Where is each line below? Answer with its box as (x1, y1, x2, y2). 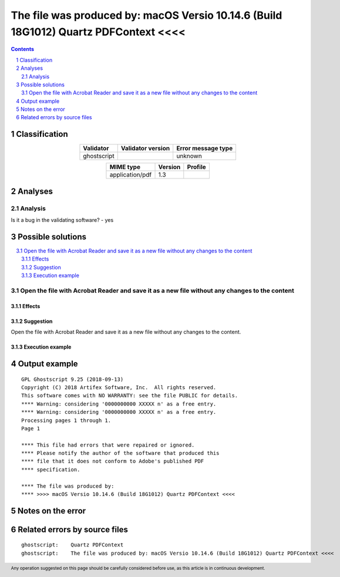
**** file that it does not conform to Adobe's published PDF (21, 458, 204, 465)
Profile (187, 163, 207, 171)
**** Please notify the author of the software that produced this (21, 450, 220, 457)
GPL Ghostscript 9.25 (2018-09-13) (21, 376, 124, 383)
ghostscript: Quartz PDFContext (21, 542, 124, 548)
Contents (11, 46, 35, 53)
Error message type (176, 144, 233, 153)
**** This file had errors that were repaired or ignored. (21, 441, 195, 448)
